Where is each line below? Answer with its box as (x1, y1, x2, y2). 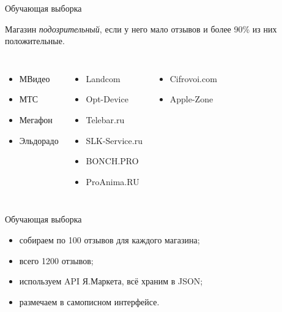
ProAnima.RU (86, 175, 139, 188)
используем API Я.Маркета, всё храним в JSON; (19, 275, 203, 287)
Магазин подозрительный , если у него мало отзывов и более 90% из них (5, 22, 277, 35)
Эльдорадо (19, 134, 59, 146)
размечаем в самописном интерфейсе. (19, 295, 160, 308)
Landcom (86, 72, 121, 85)
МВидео (19, 72, 50, 85)
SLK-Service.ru (86, 134, 143, 146)
